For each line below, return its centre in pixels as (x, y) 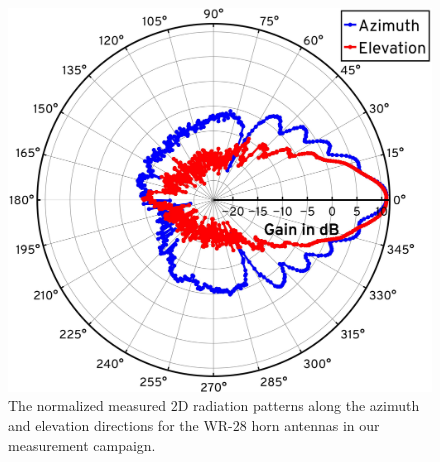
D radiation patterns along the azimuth (298, 405)
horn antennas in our (315, 425)
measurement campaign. (82, 444)
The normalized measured (87, 405)
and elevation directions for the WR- (120, 425)
